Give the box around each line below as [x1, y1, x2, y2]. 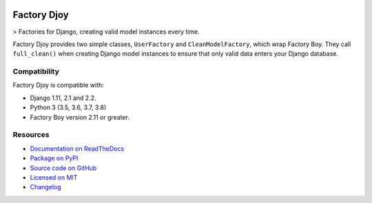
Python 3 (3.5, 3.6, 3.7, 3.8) [30, 103, 107, 111]
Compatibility [12, 67, 60, 76]
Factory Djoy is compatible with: [12, 81, 105, 89]
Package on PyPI [30, 154, 79, 162]
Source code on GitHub [30, 164, 97, 172]
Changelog [30, 183, 61, 191]
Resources [12, 130, 50, 140]
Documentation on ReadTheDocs [30, 145, 125, 153]
